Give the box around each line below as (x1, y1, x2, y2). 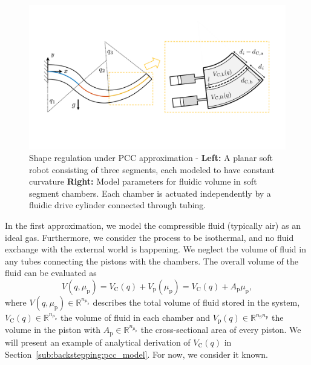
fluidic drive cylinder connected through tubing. (29, 199, 206, 211)
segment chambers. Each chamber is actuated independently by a (29, 186, 271, 199)
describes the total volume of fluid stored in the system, (93, 296, 300, 309)
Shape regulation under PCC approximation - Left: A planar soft (29, 151, 273, 164)
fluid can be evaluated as (5, 266, 97, 279)
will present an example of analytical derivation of (5, 335, 191, 348)
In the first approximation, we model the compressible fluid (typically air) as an (5, 219, 301, 232)
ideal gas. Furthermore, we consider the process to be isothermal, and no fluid (5, 231, 294, 243)
